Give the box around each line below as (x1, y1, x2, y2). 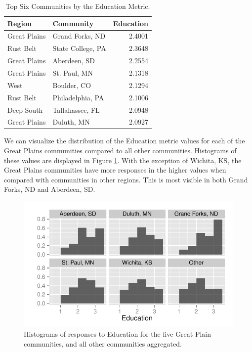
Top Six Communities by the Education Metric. (5, 1, 150, 11)
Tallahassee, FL (52, 104, 100, 115)
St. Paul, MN (52, 67, 93, 78)
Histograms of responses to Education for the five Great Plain (24, 328, 211, 339)
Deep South (7, 104, 43, 115)
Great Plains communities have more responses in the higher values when (4, 165, 226, 175)
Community (52, 18, 94, 28)
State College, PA (52, 43, 106, 53)
